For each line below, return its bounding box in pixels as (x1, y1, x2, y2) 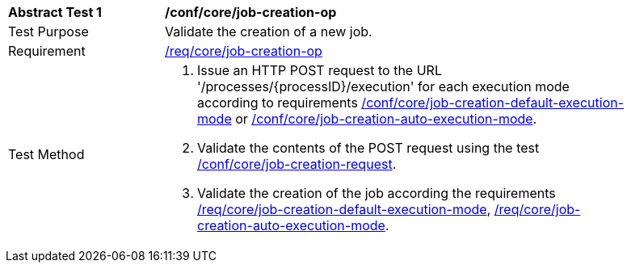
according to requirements (197, 95, 358, 111)
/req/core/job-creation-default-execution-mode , (197, 201, 491, 217)
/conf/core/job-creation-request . (197, 156, 397, 172)
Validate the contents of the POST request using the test (197, 140, 540, 156)
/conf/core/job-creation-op (165, 4, 337, 20)
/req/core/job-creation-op (165, 43, 322, 59)
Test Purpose (8, 23, 89, 40)
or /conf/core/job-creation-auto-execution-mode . (235, 111, 537, 127)
